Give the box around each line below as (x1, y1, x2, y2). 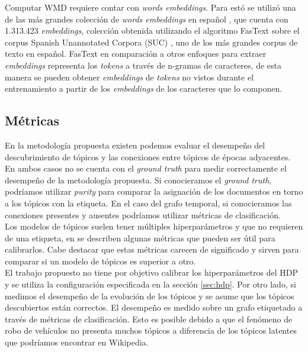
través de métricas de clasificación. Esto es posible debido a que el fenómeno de (5, 312, 293, 325)
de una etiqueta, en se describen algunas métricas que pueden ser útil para (5, 231, 275, 244)
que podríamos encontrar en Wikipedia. (5, 336, 149, 348)
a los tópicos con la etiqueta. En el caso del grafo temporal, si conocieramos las (5, 196, 292, 209)
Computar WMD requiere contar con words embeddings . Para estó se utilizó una (5, 1, 296, 13)
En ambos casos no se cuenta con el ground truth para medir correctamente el (5, 162, 287, 175)
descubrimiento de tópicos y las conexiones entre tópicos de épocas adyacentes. (5, 150, 291, 163)
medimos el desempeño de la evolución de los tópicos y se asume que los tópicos (5, 289, 294, 302)
